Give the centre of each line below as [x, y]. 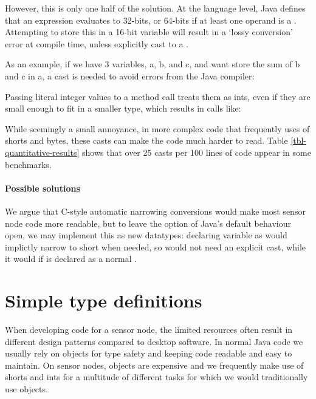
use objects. [26, 388]
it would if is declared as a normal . [71, 259]
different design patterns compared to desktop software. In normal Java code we [154, 341]
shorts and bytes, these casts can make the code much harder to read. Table [146, 140]
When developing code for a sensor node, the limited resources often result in [149, 330]
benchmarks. [28, 164]
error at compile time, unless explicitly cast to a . [97, 43]
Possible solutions [43, 188]
